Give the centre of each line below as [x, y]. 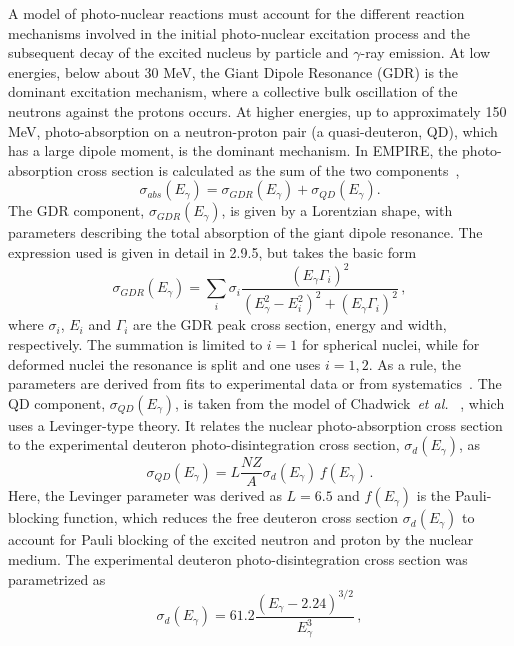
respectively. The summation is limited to [135, 344]
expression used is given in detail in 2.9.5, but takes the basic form [212, 251]
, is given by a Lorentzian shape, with [337, 210]
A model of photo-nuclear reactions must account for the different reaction [236, 13]
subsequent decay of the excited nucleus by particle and [178, 52]
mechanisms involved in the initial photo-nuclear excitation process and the [239, 32]
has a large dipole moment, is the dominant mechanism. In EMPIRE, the [233, 150]
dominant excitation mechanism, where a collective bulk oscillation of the [233, 91]
